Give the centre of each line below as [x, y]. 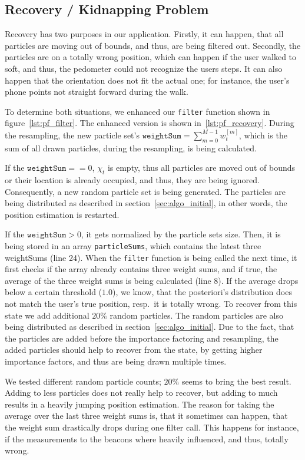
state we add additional [47, 315]
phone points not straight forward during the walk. [97, 92]
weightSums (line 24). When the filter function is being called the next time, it [151, 257]
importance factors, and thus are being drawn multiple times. [116, 361]
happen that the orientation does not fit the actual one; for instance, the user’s [147, 80]
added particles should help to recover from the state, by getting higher [134, 350]
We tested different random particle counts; [83, 381]
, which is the [263, 135]
